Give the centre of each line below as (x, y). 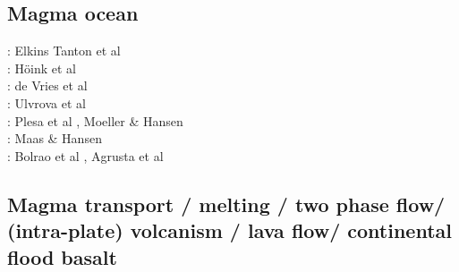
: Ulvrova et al (47, 102)
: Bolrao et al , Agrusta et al (85, 155)
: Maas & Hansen (55, 138)
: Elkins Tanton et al (64, 51)
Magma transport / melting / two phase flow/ (226, 204)
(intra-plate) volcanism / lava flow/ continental (229, 230)
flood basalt (62, 256)
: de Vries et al (47, 85)
